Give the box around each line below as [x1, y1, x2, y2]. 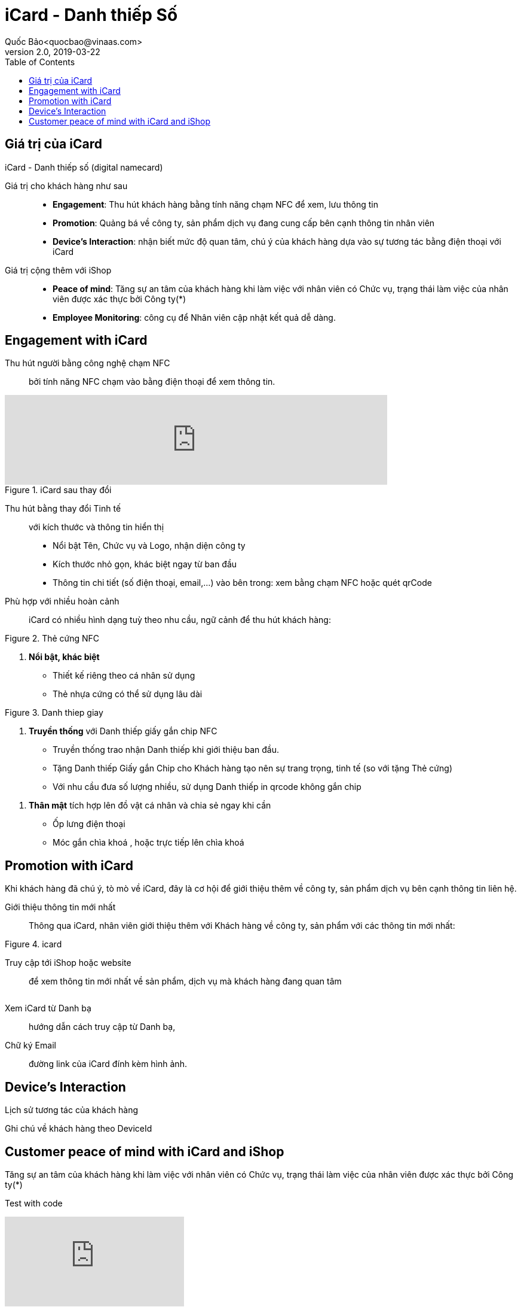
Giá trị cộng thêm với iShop [5, 265, 112, 275]
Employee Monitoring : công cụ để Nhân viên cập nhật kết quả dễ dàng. [53, 312, 336, 323]
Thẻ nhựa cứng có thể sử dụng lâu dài [53, 689, 203, 700]
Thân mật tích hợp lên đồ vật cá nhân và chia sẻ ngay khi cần [29, 800, 271, 811]
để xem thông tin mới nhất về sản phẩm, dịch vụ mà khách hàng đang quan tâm [29, 976, 342, 987]
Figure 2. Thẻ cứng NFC [5, 633, 100, 644]
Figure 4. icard [5, 939, 62, 950]
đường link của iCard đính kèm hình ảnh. [29, 1059, 187, 1069]
